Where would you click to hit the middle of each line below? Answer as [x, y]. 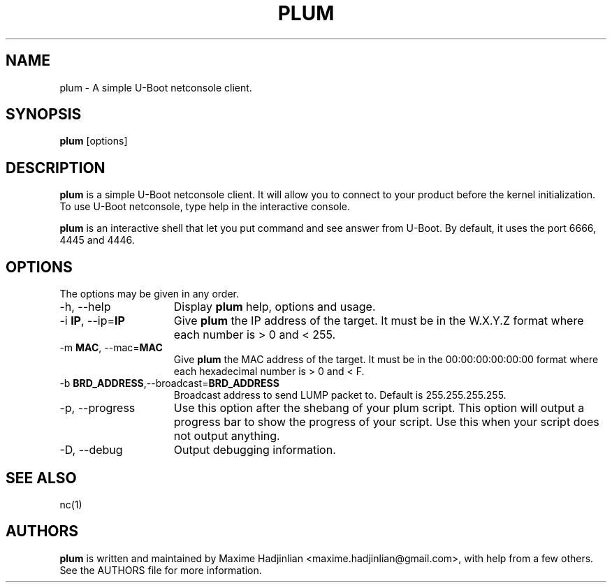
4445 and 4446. [97, 240]
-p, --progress [97, 408]
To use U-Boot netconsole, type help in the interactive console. [205, 207]
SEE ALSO [41, 478]
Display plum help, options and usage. [275, 307]
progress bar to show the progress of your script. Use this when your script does [386, 422]
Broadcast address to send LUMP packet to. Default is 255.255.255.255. [340, 395]
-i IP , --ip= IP [92, 321]
